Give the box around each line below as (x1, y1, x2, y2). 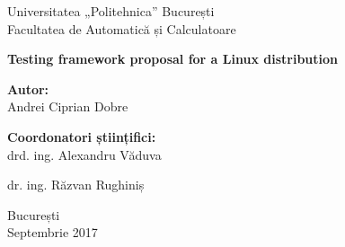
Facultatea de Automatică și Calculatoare (7, 19, 236, 38)
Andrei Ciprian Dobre (7, 97, 128, 116)
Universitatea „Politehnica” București (7, 2, 215, 20)
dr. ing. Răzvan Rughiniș (7, 175, 145, 194)
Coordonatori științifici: (7, 127, 156, 146)
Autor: (7, 79, 49, 98)
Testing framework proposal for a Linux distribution (7, 49, 339, 68)
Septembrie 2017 (7, 223, 98, 242)
